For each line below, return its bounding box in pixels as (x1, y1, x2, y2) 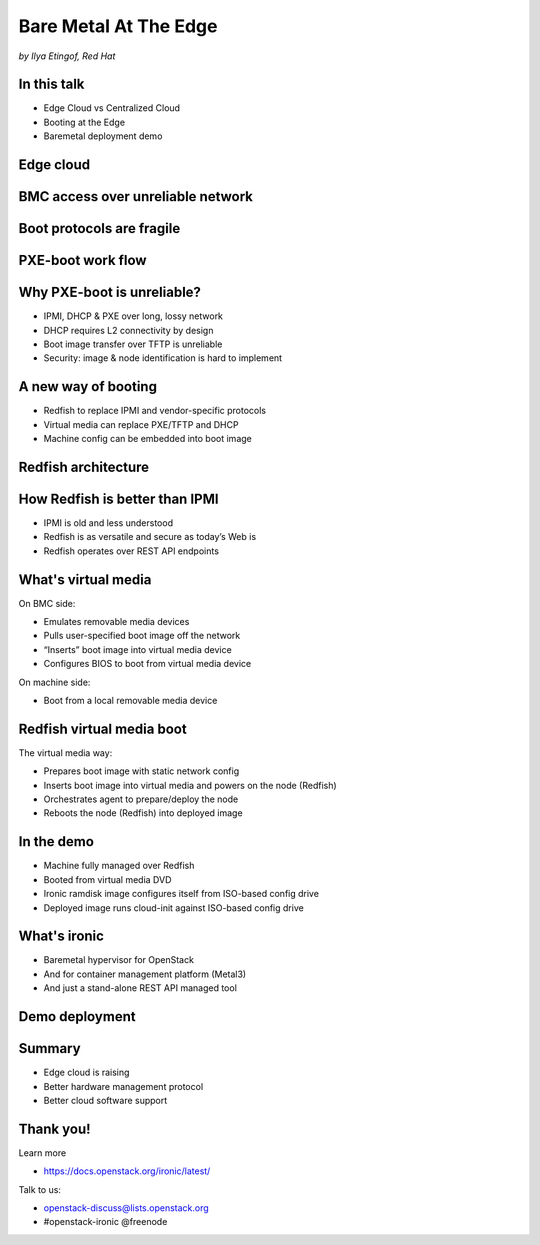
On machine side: (18, 676, 91, 688)
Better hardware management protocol (43, 1080, 204, 1092)
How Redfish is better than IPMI (18, 490, 219, 507)
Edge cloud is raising (43, 1066, 130, 1079)
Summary (18, 1040, 81, 1057)
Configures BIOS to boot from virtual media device (43, 658, 252, 670)
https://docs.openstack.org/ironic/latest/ (43, 1165, 211, 1177)
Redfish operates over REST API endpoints (43, 545, 220, 557)
